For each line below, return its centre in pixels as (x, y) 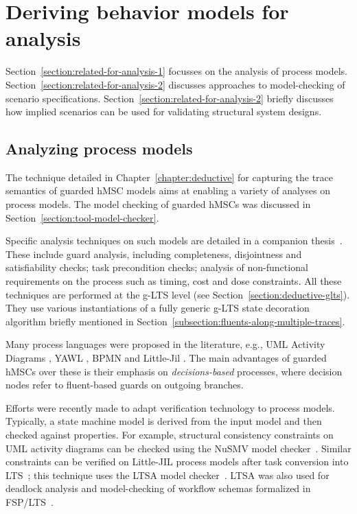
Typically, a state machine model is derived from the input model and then (164, 421)
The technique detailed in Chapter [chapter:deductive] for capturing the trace (170, 177)
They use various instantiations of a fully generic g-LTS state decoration (158, 308)
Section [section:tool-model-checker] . (82, 217)
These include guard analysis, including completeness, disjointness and (154, 254)
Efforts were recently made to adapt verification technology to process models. (170, 407)
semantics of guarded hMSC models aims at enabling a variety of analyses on (168, 190)
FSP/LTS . (30, 501)
